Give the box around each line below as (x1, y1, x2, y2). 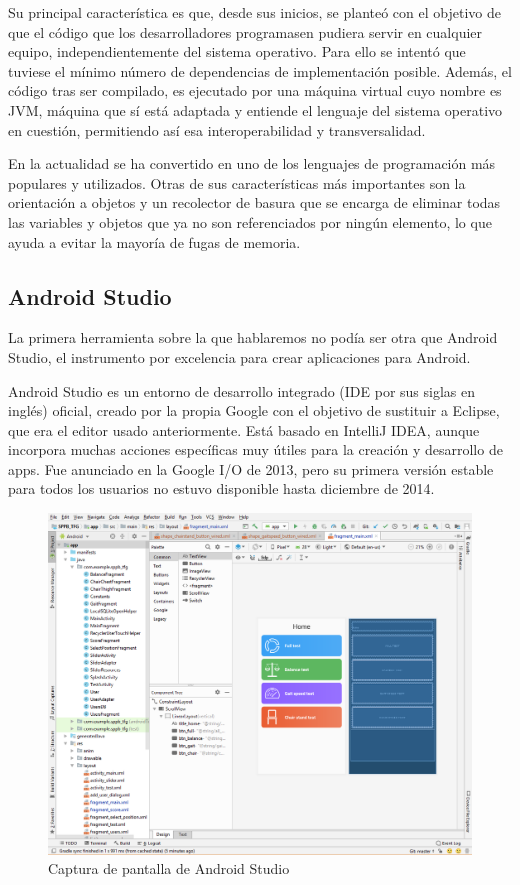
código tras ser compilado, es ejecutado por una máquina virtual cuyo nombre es (8, 80, 502, 101)
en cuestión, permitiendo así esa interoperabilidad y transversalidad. (8, 119, 426, 140)
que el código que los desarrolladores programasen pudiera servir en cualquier (8, 21, 483, 42)
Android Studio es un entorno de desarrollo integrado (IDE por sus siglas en (8, 380, 476, 401)
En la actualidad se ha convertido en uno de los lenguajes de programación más (8, 153, 496, 174)
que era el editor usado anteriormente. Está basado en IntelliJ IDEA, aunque (8, 419, 480, 440)
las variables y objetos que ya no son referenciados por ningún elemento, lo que (8, 211, 492, 232)
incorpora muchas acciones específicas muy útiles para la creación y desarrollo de (8, 439, 503, 460)
